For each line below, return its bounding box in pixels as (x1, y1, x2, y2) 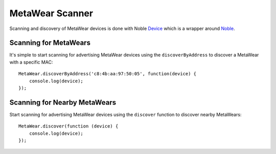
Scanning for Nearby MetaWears (9, 98, 117, 107)
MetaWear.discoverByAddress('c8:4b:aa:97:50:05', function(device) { (18, 71, 197, 77)
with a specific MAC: (9, 59, 53, 65)
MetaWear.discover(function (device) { (18, 124, 119, 129)
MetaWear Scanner (9, 8, 94, 19)
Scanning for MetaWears (9, 39, 90, 47)
